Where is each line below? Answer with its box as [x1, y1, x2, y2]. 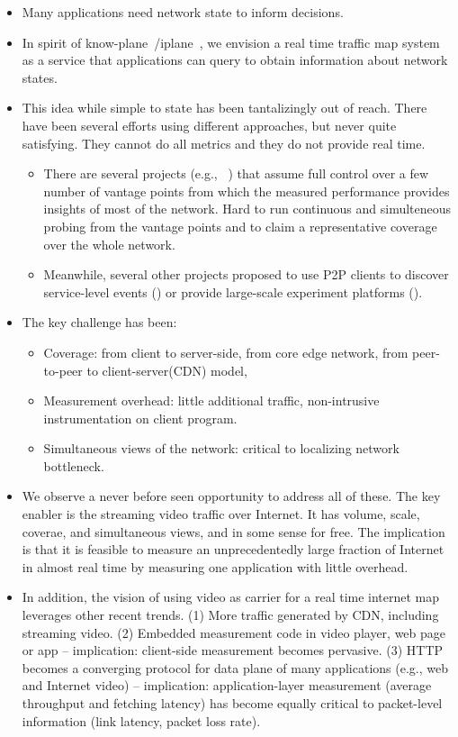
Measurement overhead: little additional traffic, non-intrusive [43, 391, 380, 410]
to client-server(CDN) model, [86, 360, 247, 379]
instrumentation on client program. [43, 408, 238, 427]
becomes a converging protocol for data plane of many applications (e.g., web [22, 658, 448, 677]
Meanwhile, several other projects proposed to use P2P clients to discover [43, 265, 449, 284]
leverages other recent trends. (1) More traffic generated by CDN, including [22, 605, 439, 624]
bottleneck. [43, 456, 104, 475]
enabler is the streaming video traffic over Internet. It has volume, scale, [22, 505, 420, 523]
